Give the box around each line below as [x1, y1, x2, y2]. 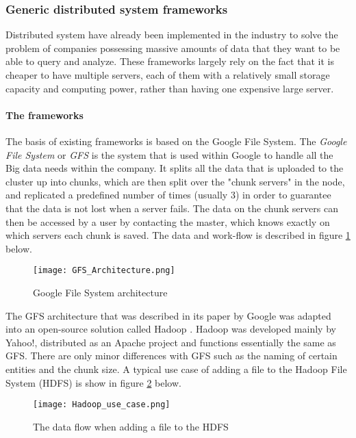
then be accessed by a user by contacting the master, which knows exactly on [5, 214, 330, 229]
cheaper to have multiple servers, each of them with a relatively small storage [5, 68, 330, 81]
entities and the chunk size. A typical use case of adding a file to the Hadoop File [5, 361, 347, 376]
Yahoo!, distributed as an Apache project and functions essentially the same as [5, 335, 336, 349]
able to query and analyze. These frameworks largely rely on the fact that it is [5, 54, 334, 68]
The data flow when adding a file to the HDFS [33, 419, 229, 433]
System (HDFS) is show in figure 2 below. [5, 375, 181, 389]
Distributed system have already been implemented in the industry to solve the [5, 27, 338, 42]
